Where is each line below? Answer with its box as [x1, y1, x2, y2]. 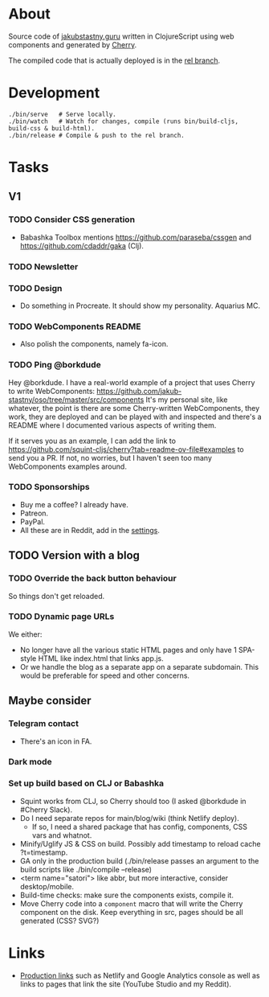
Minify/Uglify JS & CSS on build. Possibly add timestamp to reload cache [19, 839, 261, 848]
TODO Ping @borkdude [8, 359, 102, 371]
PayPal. [19, 516, 46, 527]
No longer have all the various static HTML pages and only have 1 [19, 645, 237, 654]
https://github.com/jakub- [96, 386, 182, 396]
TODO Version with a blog [8, 548, 141, 563]
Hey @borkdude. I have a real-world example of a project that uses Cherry [8, 377, 255, 387]
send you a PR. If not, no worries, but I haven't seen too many [8, 453, 213, 462]
